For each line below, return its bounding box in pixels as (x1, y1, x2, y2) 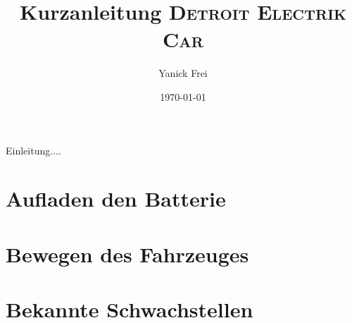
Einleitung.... (6, 142, 61, 157)
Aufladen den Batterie (6, 184, 226, 213)
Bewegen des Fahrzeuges (6, 239, 249, 268)
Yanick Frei (158, 66, 208, 80)
